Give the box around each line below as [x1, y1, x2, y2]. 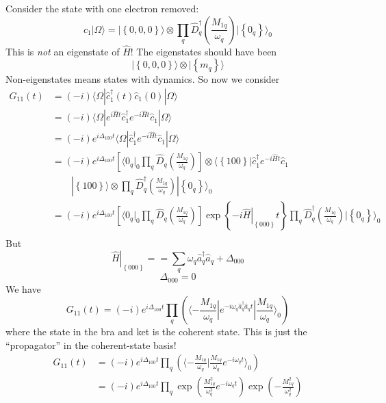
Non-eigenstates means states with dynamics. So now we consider [5, 72, 280, 86]
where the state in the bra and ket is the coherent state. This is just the [5, 324, 307, 339]
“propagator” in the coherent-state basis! [5, 337, 177, 352]
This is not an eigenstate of [5, 44, 120, 58]
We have [5, 281, 41, 296]
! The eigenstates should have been [130, 44, 277, 58]
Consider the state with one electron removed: [5, 1, 199, 15]
